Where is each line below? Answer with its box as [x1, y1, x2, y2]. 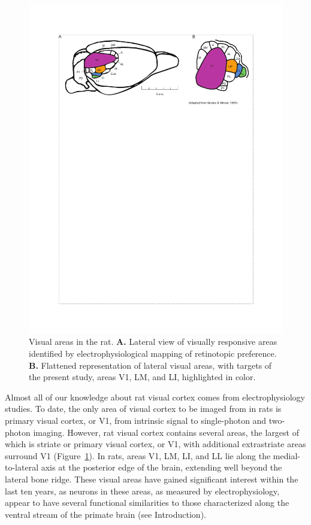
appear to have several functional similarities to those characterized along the [5, 496, 289, 509]
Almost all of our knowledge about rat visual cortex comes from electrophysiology [5, 390, 305, 403]
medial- [273, 449, 300, 462]
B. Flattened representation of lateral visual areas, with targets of [29, 359, 272, 371]
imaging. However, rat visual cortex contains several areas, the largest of [33, 426, 299, 438]
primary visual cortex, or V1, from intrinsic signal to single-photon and [5, 414, 267, 427]
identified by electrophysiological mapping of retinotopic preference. [29, 347, 277, 360]
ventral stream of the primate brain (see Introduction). [5, 508, 206, 520]
